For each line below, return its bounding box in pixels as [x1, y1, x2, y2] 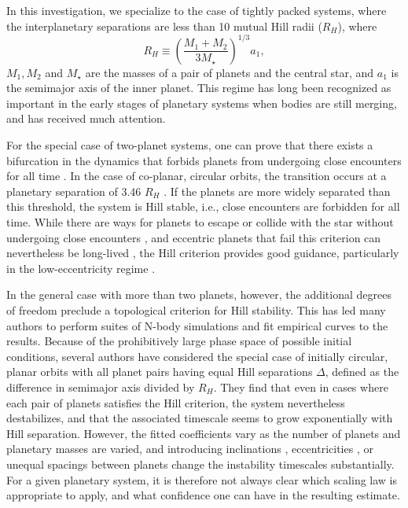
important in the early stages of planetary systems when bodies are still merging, [6, 94, 397, 111]
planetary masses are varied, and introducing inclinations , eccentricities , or [6, 440, 373, 457]
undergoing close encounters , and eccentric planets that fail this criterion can [6, 229, 381, 245]
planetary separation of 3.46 [6, 182, 142, 199]
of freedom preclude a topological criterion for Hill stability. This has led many [6, 302, 386, 318]
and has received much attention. [6, 110, 166, 127]
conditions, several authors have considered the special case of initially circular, [6, 348, 388, 364]
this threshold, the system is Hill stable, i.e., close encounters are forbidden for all [6, 198, 400, 215]
